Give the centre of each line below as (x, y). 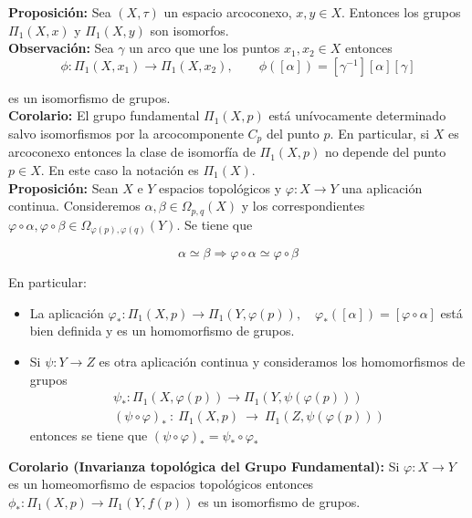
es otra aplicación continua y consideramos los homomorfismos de (282, 361)
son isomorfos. (189, 30)
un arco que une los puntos (205, 48)
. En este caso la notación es (120, 170)
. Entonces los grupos (401, 12)
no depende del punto (385, 152)
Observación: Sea (61, 48)
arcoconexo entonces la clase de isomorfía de (132, 152)
